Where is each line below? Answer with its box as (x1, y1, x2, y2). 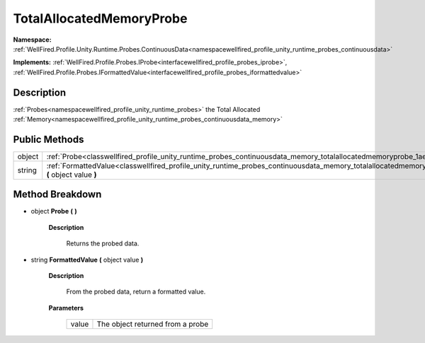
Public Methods (13, 133, 84, 145)
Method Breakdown (13, 188, 102, 201)
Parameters (48, 303, 84, 312)
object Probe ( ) (30, 207, 77, 216)
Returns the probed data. (66, 239, 140, 248)
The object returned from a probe (96, 319, 209, 329)
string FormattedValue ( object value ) (30, 255, 144, 264)
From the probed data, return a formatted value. (66, 287, 206, 296)
